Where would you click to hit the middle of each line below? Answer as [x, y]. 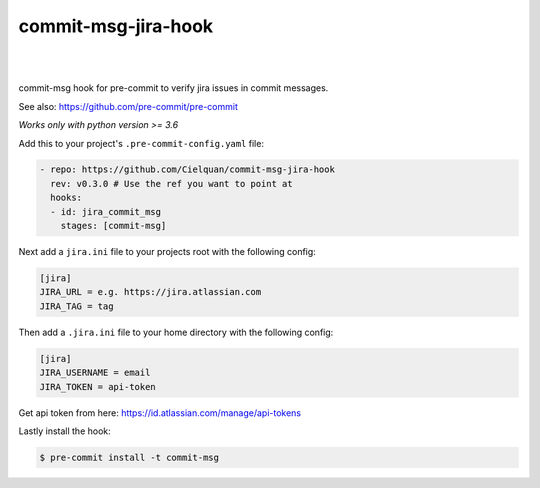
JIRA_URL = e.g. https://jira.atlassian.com [150, 292]
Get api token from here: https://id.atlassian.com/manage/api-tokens [160, 412]
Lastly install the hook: [65, 431]
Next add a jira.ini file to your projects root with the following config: [167, 252]
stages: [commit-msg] [113, 226]
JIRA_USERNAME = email [95, 373]
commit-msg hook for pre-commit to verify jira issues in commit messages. [173, 88]
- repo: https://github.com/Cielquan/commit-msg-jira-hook [187, 169]
